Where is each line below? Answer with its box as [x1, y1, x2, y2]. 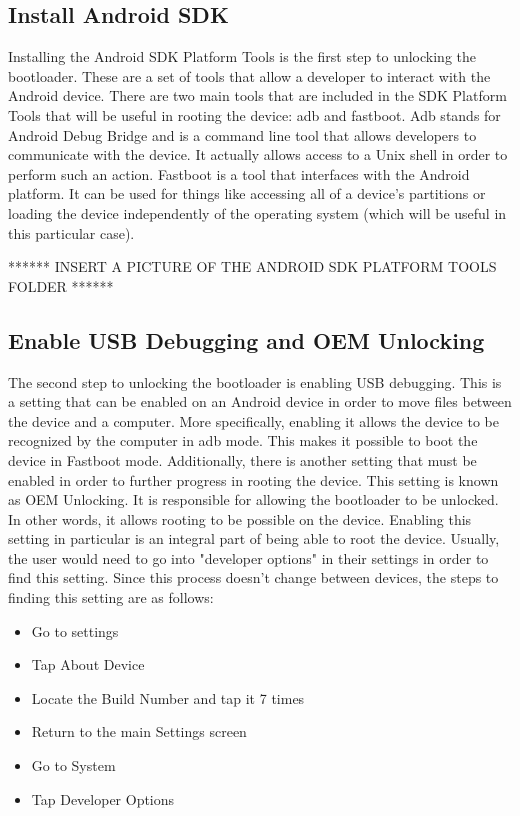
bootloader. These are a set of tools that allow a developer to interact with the [8, 65, 491, 86]
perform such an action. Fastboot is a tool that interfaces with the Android [8, 163, 470, 184]
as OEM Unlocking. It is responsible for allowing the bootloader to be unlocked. [8, 489, 499, 510]
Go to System [31, 755, 116, 776]
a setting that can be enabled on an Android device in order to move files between [8, 391, 512, 412]
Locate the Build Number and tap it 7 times [31, 687, 305, 708]
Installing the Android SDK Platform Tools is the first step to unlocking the [8, 46, 476, 67]
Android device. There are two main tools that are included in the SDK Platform [8, 85, 507, 106]
